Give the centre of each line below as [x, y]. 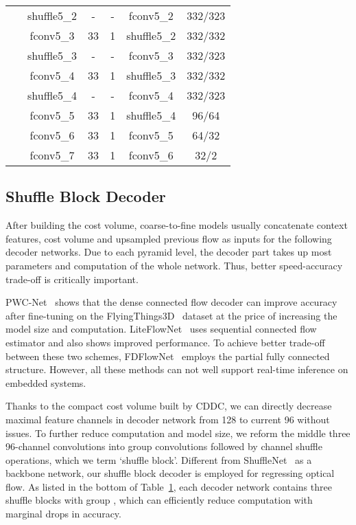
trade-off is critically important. [72, 279]
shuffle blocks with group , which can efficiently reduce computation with [159, 500]
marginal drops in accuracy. [63, 514]
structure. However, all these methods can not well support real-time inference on [177, 369]
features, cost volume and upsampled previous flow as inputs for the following [169, 238]
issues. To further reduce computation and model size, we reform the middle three [178, 433]
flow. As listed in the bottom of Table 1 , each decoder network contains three [169, 486]
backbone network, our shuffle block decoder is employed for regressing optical [170, 473]
